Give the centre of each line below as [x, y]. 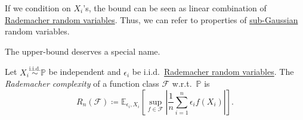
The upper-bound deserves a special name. [83, 51]
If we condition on [38, 8]
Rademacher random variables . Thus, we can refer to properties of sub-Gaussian [151, 19]
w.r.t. [182, 83]
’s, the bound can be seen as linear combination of [175, 8]
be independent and [85, 72]
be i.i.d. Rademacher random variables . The [213, 72]
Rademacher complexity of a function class [82, 83]
